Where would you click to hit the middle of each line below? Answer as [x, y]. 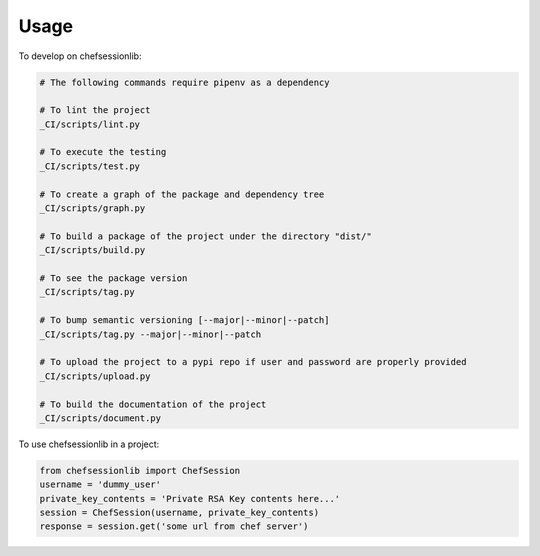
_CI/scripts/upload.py [95, 376]
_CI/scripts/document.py [100, 418]
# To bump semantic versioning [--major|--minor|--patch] [184, 320]
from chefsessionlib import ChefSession [139, 470]
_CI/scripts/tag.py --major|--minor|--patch [150, 334]
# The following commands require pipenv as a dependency [184, 82]
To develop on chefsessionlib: [80, 56]
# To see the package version [113, 278]
